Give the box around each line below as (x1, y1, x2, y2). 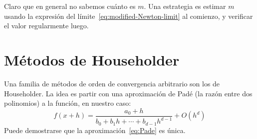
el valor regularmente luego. (4, 20, 89, 31)
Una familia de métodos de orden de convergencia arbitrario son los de (4, 78, 220, 88)
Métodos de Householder (4, 49, 180, 69)
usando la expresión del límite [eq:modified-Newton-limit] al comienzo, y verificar (4, 10, 253, 21)
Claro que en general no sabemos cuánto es (4, 1, 136, 11)
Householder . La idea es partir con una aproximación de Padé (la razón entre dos (4, 88, 253, 98)
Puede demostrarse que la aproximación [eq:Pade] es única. (4, 125, 186, 135)
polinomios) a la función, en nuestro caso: (4, 98, 131, 108)
